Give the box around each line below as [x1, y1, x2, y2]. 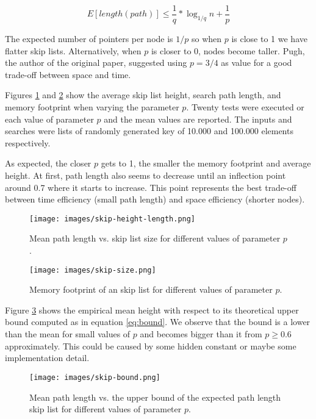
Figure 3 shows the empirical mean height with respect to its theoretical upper [5, 303, 299, 316]
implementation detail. [5, 351, 90, 364]
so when [191, 32, 222, 45]
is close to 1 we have [231, 32, 307, 45]
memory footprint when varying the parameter [5, 101, 179, 113]
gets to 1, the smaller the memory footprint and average [101, 157, 311, 170]
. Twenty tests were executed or [186, 101, 304, 113]
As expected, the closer [5, 157, 92, 170]
